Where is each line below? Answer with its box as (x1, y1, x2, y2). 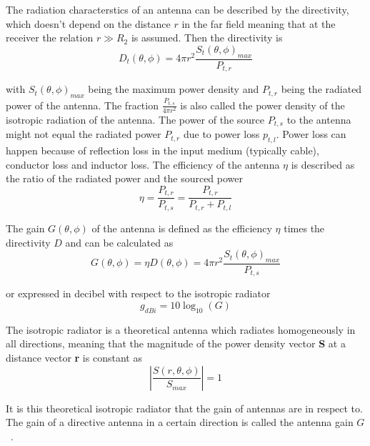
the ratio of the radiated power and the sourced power (6, 171, 243, 186)
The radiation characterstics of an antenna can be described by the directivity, (6, 2, 349, 16)
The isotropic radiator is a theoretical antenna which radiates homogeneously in (6, 322, 356, 337)
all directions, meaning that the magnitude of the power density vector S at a (6, 336, 346, 351)
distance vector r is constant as (6, 350, 142, 365)
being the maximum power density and (88, 81, 259, 96)
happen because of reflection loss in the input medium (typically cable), (6, 143, 319, 158)
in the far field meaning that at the (181, 16, 336, 31)
